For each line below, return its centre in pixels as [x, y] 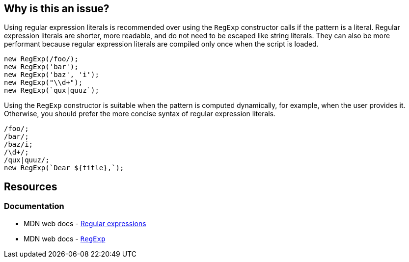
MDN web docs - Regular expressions [85, 223]
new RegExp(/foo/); [41, 59]
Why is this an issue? [57, 9]
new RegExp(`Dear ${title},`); [64, 168]
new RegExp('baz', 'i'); [52, 75]
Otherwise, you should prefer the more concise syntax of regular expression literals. [140, 114]
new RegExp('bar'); [41, 67]
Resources [31, 186]
